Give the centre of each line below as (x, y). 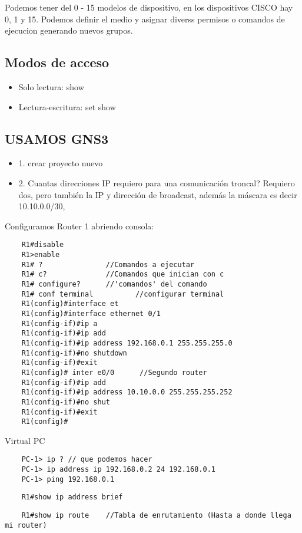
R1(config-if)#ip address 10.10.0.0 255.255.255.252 (127, 392)
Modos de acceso (57, 62)
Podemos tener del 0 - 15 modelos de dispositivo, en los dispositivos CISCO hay (149, 7)
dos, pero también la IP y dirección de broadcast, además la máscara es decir (158, 194)
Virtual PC (25, 440)
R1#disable (43, 245)
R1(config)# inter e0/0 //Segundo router (114, 372)
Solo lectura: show (51, 86)
